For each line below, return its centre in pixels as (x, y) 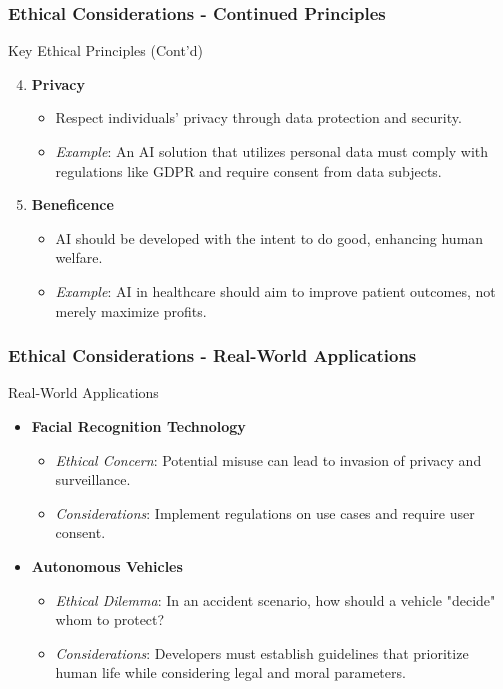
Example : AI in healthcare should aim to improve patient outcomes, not (275, 290)
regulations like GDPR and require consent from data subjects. (248, 170)
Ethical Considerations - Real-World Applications (212, 355)
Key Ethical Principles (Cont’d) (105, 50)
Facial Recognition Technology (138, 425)
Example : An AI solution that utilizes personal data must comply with (272, 151)
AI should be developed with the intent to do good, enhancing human (269, 237)
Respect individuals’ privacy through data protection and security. (258, 117)
